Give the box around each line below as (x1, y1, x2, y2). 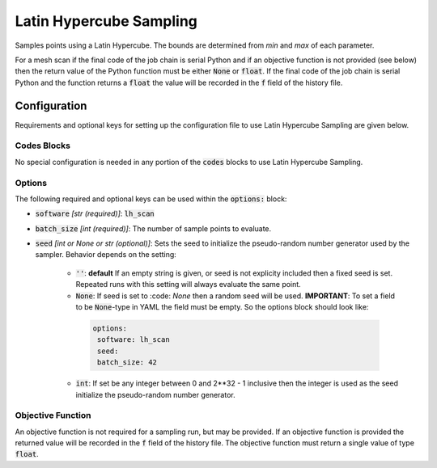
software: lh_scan (97, 335, 170, 344)
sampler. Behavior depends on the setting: (35, 250, 177, 259)
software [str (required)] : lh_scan (35, 209, 155, 218)
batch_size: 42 (97, 358, 158, 367)
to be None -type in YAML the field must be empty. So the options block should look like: (75, 302, 369, 312)
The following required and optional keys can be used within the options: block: (15, 194, 287, 204)
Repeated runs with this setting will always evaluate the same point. (75, 280, 301, 289)
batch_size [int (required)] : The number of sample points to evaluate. (35, 223, 272, 234)
